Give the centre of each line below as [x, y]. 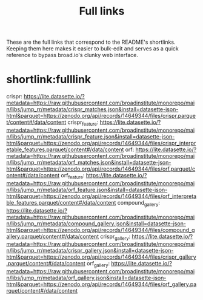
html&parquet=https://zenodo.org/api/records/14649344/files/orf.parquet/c [101, 169]
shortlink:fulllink [49, 80]
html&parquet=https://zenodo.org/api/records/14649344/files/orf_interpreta [101, 196]
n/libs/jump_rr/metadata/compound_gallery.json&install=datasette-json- [96, 223]
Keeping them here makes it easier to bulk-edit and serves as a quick [92, 49]
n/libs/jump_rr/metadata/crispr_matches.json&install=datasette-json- [92, 109]
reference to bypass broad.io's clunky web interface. [72, 55]
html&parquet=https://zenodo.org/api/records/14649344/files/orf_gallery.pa [101, 284]
